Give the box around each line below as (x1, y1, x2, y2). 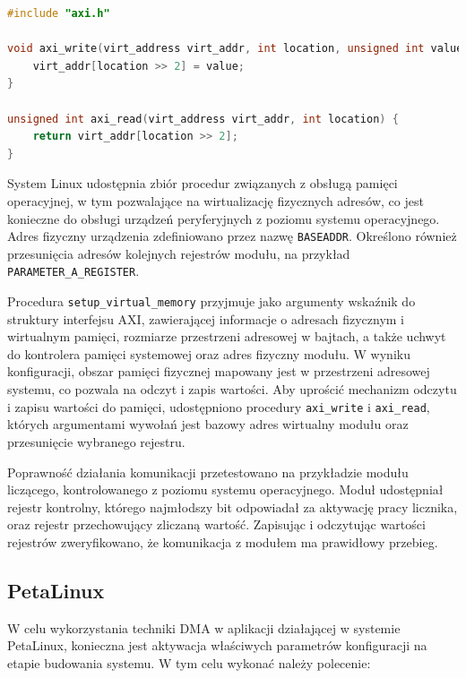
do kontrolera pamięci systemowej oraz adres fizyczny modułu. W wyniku (7, 344, 410, 363)
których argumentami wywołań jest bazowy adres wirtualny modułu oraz (7, 415, 409, 433)
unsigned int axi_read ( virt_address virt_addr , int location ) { (7, 112, 399, 125)
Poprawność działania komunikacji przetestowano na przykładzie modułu (7, 462, 409, 481)
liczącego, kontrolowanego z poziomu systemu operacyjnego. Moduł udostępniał (7, 480, 444, 499)
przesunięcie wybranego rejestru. (7, 432, 186, 451)
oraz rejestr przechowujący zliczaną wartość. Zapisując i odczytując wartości (7, 515, 426, 534)
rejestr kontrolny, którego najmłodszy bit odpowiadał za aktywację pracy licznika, (7, 497, 458, 516)
